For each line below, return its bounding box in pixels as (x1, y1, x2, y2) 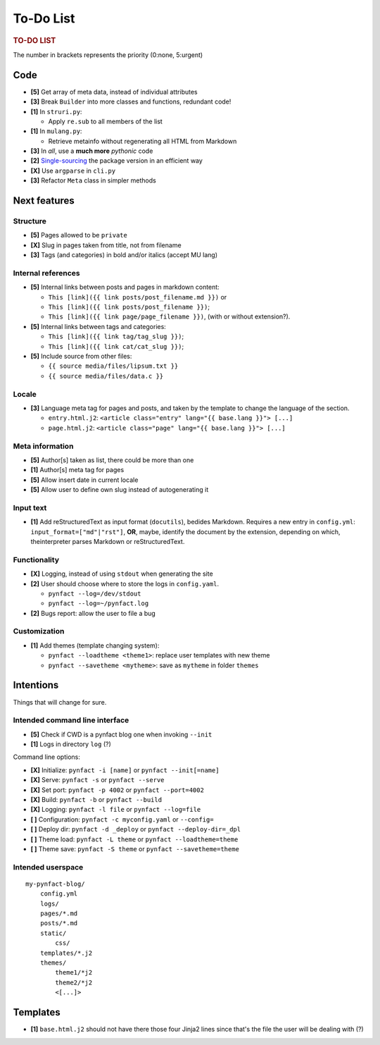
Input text (13, 502, 47, 512)
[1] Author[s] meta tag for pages (30, 466, 125, 474)
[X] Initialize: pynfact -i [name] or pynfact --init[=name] (30, 765, 220, 774)
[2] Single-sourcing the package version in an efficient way (30, 156, 203, 165)
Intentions (13, 679, 59, 691)
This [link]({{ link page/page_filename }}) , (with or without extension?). (48, 312, 291, 321)
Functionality (13, 555, 60, 564)
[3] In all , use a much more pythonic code (30, 147, 153, 155)
